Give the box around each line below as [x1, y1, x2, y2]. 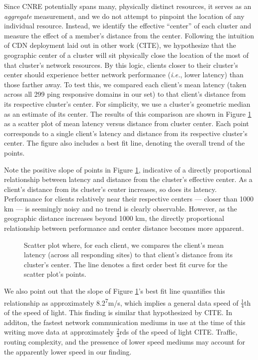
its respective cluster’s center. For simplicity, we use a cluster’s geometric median [4, 98, 251, 109]
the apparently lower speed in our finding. [4, 346, 132, 357]
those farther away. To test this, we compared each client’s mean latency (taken [4, 79, 247, 89]
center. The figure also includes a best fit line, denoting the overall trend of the [4, 138, 245, 148]
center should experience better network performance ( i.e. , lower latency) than [4, 69, 244, 80]
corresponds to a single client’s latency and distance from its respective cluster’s [4, 128, 248, 138]
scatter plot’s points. [24, 269, 86, 279]
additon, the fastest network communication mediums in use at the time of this [4, 317, 246, 327]
